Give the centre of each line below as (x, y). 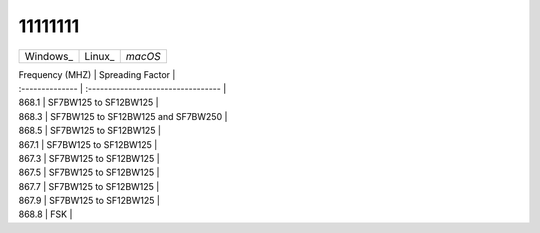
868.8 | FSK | (45, 214)
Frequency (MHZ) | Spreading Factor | (97, 74)
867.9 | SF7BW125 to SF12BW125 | (89, 201)
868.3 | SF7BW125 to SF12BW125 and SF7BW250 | (123, 116)
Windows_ (49, 56)
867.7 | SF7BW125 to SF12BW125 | (89, 186)
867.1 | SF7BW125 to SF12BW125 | (88, 144)
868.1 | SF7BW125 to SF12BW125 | (88, 102)
